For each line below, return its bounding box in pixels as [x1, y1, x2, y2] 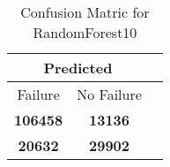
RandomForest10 [33, 22, 137, 42]
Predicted [43, 57, 113, 78]
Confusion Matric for [20, 2, 150, 22]
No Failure [77, 84, 142, 104]
